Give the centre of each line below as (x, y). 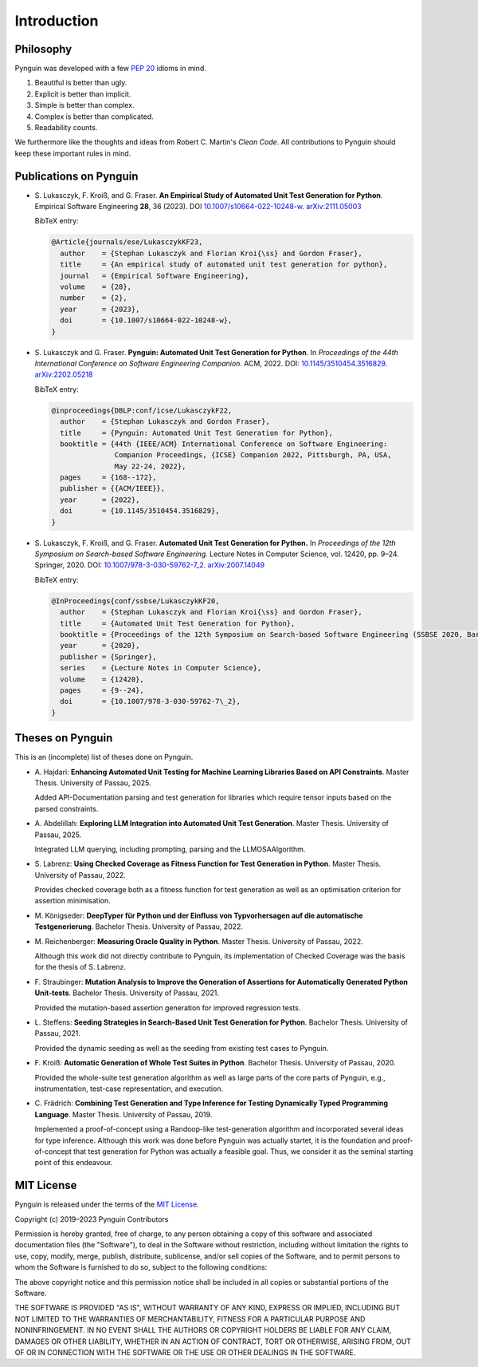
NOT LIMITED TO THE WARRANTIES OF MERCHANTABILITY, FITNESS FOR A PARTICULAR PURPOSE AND (190, 1319)
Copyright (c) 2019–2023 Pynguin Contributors (92, 1219)
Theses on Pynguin (64, 738)
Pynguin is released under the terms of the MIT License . (107, 1204)
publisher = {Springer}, (108, 657)
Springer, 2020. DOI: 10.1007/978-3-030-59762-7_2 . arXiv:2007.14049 (150, 565)
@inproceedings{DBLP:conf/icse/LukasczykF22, (142, 410)
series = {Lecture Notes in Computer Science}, (161, 668)
